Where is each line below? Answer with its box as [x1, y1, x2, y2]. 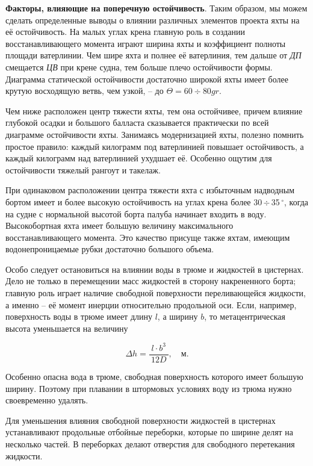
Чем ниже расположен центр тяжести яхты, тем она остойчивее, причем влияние [5, 104, 303, 117]
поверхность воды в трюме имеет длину [5, 310, 152, 323]
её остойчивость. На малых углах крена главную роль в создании [5, 25, 246, 38]
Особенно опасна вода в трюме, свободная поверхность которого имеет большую [5, 370, 303, 382]
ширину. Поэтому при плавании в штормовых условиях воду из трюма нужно [5, 382, 292, 394]
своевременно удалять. [5, 394, 88, 406]
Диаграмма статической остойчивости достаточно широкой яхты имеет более [5, 72, 288, 85]
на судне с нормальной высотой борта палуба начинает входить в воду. [5, 207, 267, 220]
